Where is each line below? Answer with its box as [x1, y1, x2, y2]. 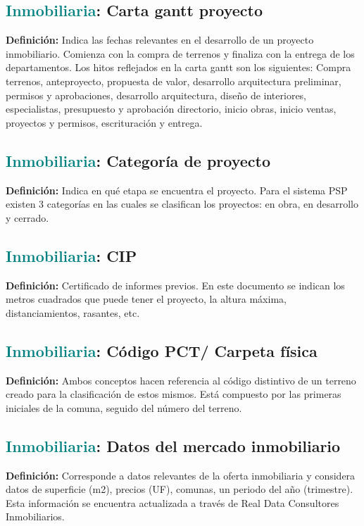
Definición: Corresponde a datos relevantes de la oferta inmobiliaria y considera [6, 468, 356, 482]
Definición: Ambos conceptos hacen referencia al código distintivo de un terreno [6, 372, 356, 387]
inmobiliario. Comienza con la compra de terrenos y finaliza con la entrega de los [6, 46, 355, 61]
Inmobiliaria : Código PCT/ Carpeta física [6, 339, 318, 361]
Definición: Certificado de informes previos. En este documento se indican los [6, 277, 345, 292]
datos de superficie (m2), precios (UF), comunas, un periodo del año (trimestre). [6, 482, 353, 496]
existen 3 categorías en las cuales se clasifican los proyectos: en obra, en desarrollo [6, 196, 358, 211]
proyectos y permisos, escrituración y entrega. [6, 115, 203, 130]
